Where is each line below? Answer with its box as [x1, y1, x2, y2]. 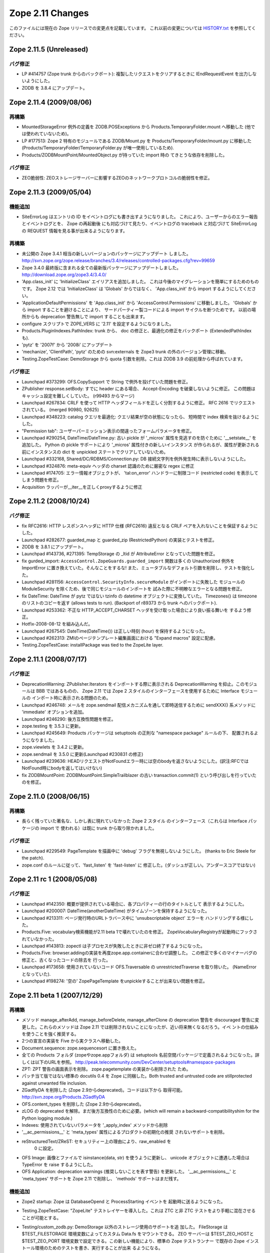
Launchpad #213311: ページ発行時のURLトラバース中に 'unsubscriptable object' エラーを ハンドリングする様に [21, 915, 249, 921]
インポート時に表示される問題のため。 [31, 695, 111, 701]
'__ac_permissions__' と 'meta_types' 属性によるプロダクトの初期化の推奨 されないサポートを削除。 [21, 1129, 227, 1135]
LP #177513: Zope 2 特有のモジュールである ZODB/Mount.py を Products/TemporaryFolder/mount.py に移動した [21, 138, 252, 144]
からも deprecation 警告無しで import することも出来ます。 [25, 314, 147, 320]
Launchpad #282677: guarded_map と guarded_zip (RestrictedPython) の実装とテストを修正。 [21, 537, 217, 543]
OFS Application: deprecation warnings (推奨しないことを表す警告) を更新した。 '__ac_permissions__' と [21, 1168, 237, 1175]
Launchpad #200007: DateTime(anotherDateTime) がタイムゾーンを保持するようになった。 [21, 908, 210, 914]
